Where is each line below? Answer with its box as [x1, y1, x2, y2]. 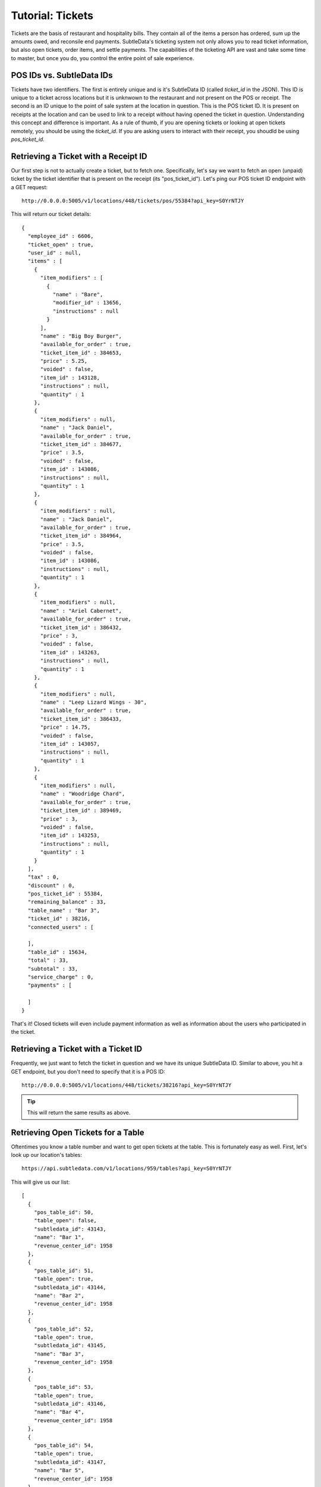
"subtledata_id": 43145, [33, 1342, 106, 1349]
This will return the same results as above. [27, 1109, 131, 1116]
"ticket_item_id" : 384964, [40, 532, 122, 539]
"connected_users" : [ [27, 924, 94, 930]
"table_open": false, [33, 1217, 97, 1224]
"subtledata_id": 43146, [33, 1401, 106, 1407]
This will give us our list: [11, 1178, 70, 1185]
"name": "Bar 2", [33, 1292, 84, 1299]
